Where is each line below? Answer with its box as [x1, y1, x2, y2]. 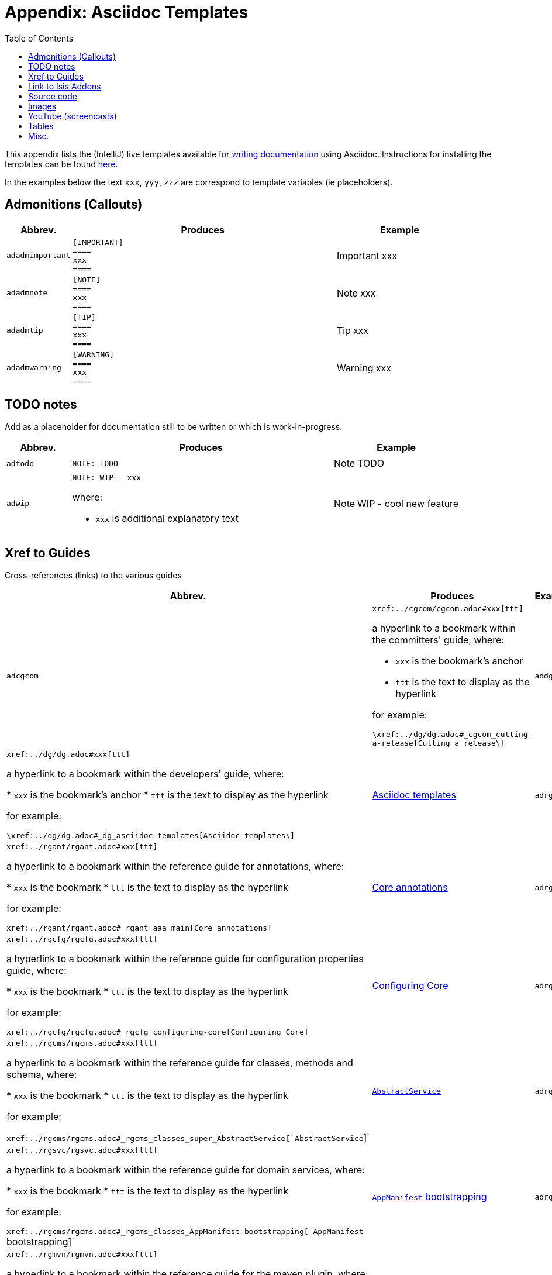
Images [28, 101, 57, 111]
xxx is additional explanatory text [95, 512, 239, 525]
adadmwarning [6, 363, 61, 373]
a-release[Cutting [372, 739, 450, 748]
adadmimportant [6, 251, 71, 260]
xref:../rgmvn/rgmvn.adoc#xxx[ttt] [6, 1250, 158, 1259]
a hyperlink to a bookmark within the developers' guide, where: [6, 768, 284, 780]
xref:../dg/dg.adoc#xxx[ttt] [6, 750, 130, 759]
